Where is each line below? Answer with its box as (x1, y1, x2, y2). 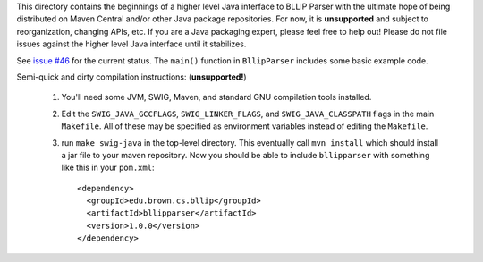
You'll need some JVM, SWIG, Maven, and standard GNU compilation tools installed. (61, 92, 372, 103)
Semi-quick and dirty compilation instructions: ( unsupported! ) (16, 72, 247, 82)
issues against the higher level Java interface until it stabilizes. (16, 38, 247, 49)
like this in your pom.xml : (61, 162, 155, 173)
